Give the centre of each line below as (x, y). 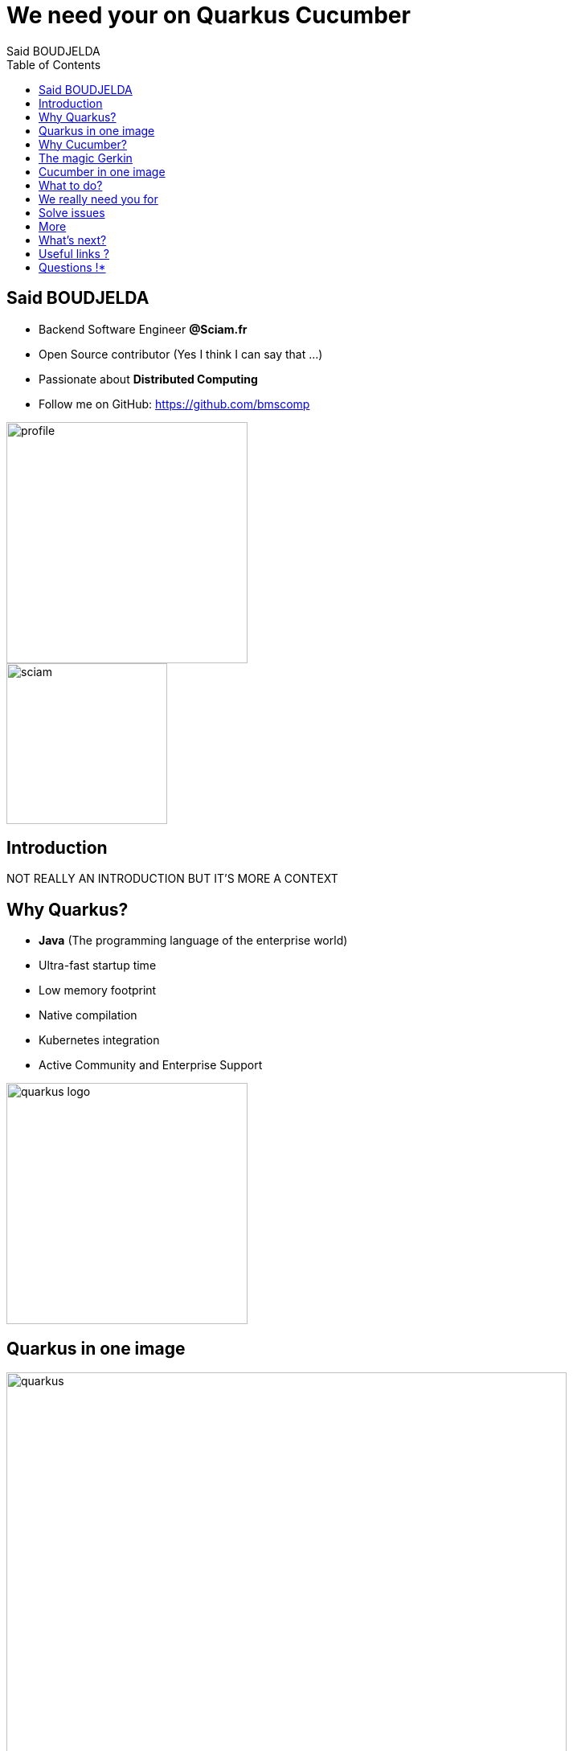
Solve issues (72, 212)
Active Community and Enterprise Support (151, 1065)
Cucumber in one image (102, 171)
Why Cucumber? (83, 144)
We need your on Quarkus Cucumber (209, 15)
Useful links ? (74, 253)
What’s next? (73, 240)
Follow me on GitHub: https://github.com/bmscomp (174, 404)
